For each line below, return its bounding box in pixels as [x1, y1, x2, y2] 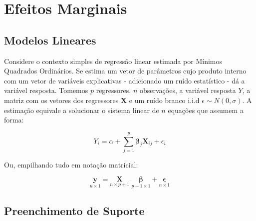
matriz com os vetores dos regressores [4, 94, 119, 105]
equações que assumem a [168, 104, 244, 115]
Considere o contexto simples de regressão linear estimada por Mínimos [4, 55, 223, 66]
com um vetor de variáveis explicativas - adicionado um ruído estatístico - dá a [4, 75, 245, 85]
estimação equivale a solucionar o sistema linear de [4, 104, 159, 115]
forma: [4, 114, 24, 125]
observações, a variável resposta [139, 85, 236, 95]
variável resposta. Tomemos [4, 85, 88, 95]
